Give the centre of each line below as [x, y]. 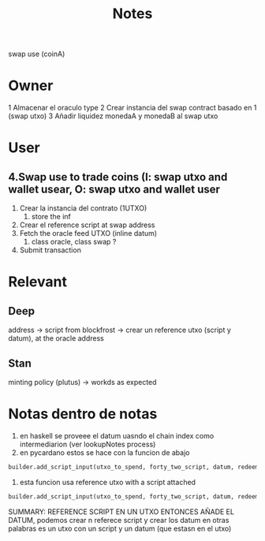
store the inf [51, 217]
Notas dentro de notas [83, 414]
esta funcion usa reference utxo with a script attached [107, 482]
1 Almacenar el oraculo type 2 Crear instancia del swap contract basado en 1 [132, 108]
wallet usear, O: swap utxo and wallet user [114, 189]
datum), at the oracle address [56, 338]
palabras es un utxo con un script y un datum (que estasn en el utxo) [120, 528]
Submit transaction [50, 250]
